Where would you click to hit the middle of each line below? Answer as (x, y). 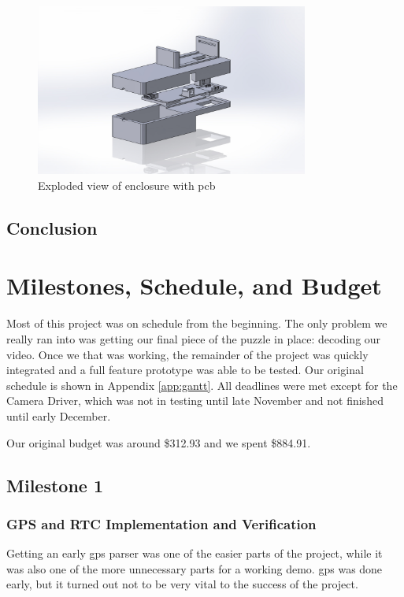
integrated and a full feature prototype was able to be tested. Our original (185, 370)
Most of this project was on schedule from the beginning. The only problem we (197, 323)
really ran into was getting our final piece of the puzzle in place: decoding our (194, 339)
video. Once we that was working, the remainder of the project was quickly (187, 354)
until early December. (59, 415)
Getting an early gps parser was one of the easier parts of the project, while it (195, 553)
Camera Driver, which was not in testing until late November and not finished (195, 400)
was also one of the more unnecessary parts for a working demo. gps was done (195, 568)
